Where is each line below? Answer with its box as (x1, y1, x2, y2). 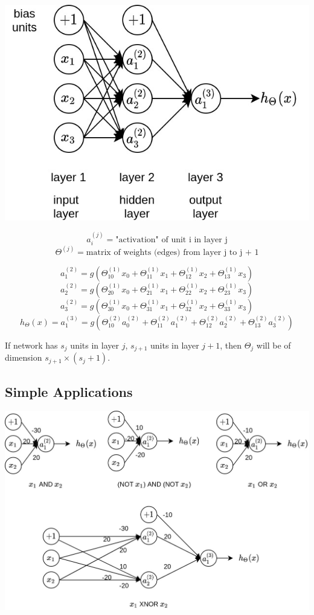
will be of (256, 338, 291, 351)
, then (220, 338, 242, 351)
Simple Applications (5, 382, 133, 401)
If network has (5, 338, 58, 351)
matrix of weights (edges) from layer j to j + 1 (86, 248, 259, 257)
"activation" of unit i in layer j (115, 235, 228, 244)
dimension (5, 351, 42, 364)
